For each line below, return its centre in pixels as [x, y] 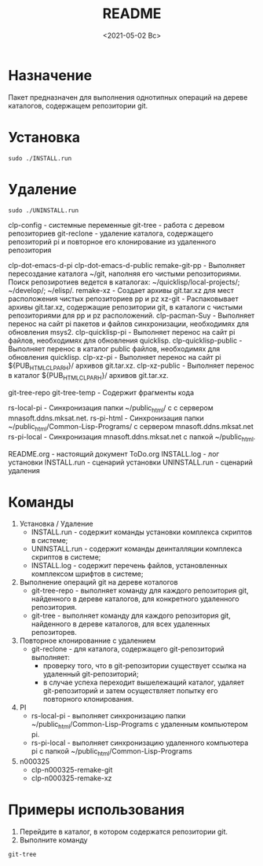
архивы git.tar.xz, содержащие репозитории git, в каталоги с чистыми [126, 306]
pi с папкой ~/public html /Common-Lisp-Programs [111, 752]
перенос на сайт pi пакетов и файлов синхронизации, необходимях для [129, 324]
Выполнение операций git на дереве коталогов [99, 582]
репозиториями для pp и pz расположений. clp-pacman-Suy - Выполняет [131, 315]
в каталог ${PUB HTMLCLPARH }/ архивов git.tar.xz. [88, 376]
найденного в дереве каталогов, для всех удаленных [121, 624]
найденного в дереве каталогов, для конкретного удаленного [135, 599]
